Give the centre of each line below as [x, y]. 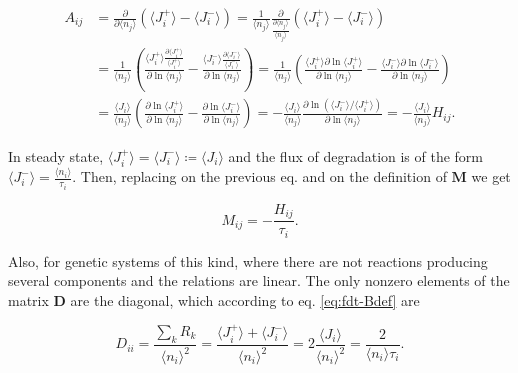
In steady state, [56, 155]
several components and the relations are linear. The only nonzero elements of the [259, 280]
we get [491, 176]
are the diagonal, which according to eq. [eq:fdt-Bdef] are [245, 299]
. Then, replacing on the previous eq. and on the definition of [259, 176]
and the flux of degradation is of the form [356, 155]
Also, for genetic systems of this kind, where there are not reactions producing [248, 260]
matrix [28, 299]
